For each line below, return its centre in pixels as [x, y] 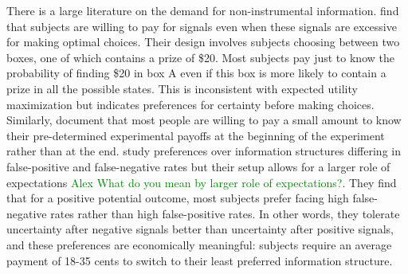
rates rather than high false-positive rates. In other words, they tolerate [225, 213]
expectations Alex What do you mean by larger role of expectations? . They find [202, 182]
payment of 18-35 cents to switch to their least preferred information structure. [200, 260]
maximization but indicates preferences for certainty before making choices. [190, 104]
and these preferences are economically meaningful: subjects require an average [199, 244]
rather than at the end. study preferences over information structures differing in [204, 151]
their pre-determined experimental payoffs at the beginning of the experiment [196, 135]
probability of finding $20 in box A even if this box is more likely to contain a [196, 73]
